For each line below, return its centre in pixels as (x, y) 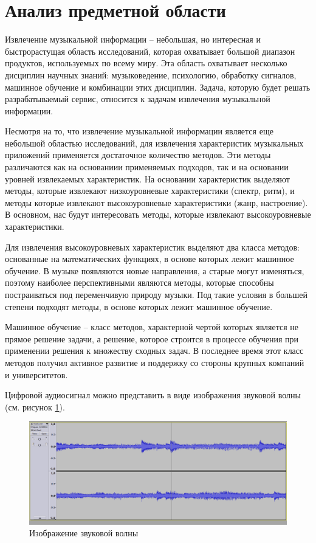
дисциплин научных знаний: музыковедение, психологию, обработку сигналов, (151, 74)
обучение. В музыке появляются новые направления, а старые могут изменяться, (155, 270)
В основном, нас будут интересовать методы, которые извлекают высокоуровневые (158, 214)
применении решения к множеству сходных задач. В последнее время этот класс (154, 351)
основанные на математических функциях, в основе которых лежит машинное (149, 259)
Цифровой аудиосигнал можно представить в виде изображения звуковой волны (153, 395)
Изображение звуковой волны (84, 533)
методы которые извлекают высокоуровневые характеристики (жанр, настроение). (156, 202)
